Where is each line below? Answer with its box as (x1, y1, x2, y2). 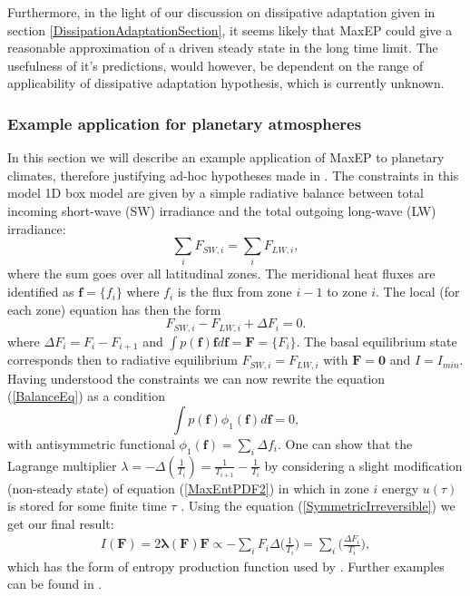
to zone (327, 282, 367, 301)
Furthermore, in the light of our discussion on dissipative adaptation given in (7, 3, 436, 21)
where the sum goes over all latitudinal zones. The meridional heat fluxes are (7, 264, 436, 283)
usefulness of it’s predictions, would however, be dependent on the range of (7, 55, 424, 74)
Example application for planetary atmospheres (7, 112, 362, 134)
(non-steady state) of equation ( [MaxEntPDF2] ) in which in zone (7, 478, 369, 497)
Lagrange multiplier (7, 455, 117, 474)
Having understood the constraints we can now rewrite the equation (7, 368, 386, 387)
